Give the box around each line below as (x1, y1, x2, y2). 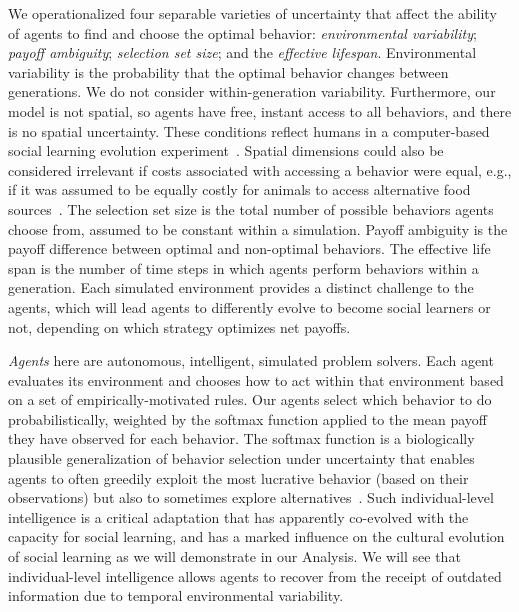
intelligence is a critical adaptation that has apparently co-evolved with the (8, 506, 469, 527)
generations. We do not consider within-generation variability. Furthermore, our (8, 81, 496, 102)
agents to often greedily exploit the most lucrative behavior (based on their (8, 467, 469, 488)
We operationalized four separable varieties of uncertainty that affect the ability (8, 3, 497, 23)
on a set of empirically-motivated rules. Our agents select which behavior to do (8, 389, 492, 410)
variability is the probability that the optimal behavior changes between (8, 61, 449, 82)
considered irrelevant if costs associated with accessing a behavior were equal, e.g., (8, 159, 512, 180)
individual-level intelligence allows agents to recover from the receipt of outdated (8, 565, 502, 586)
